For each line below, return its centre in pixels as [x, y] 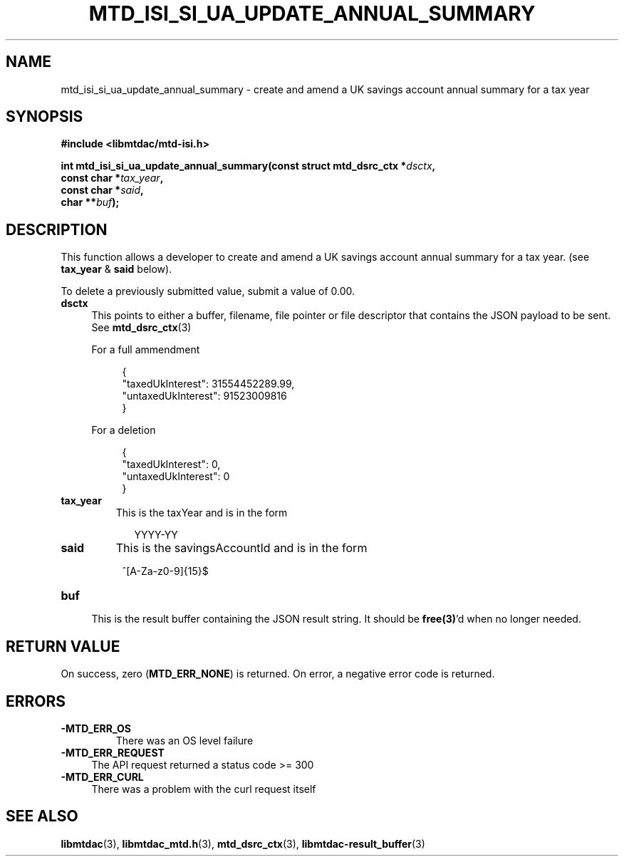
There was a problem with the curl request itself [204, 789]
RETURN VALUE [63, 646]
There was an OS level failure [184, 740]
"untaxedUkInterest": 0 [176, 477]
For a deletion [124, 430]
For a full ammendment [146, 350]
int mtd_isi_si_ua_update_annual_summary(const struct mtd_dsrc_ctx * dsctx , [248, 166]
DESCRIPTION [57, 229]
